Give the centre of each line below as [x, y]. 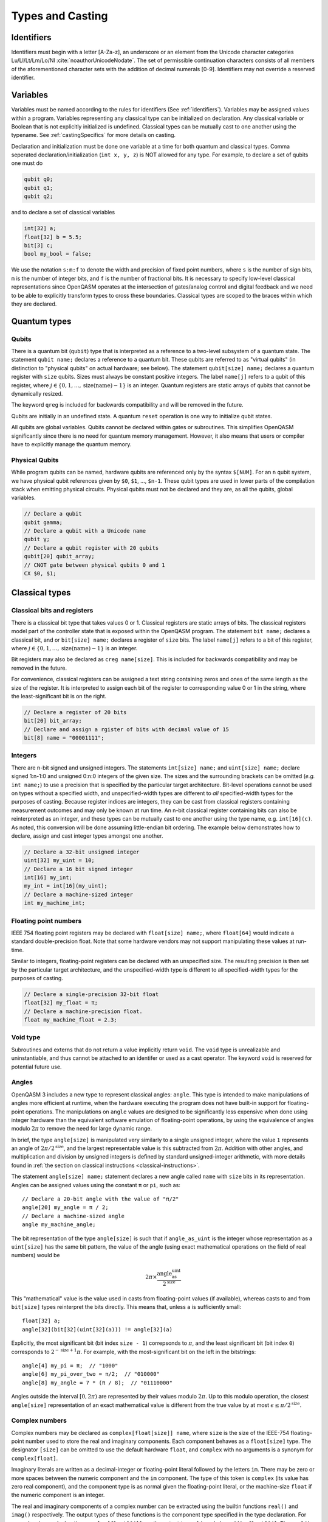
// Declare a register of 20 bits [75, 712]
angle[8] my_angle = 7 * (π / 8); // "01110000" [97, 1383]
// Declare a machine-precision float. [83, 1011]
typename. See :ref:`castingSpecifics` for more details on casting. [94, 135]
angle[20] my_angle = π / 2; [65, 1208]
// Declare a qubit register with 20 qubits [91, 548]
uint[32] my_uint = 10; [60, 861]
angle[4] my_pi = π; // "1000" [70, 1366]
